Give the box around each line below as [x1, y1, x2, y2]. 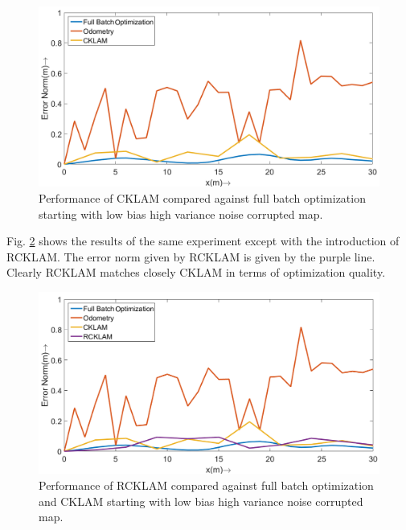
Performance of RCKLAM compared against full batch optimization [39, 477, 374, 494]
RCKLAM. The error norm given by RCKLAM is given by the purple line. [6, 248, 375, 265]
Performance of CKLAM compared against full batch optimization [39, 190, 366, 207]
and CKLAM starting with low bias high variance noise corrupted [39, 492, 363, 509]
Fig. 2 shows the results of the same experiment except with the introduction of [6, 232, 400, 249]
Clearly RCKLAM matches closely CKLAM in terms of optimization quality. [6, 264, 386, 281]
